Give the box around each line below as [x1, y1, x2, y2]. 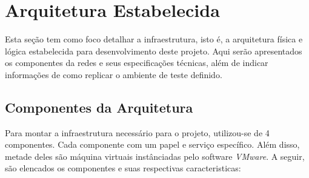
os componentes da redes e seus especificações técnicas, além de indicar [5, 56, 268, 69]
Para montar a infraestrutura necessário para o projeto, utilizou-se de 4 [5, 126, 270, 139]
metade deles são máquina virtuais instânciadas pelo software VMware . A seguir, [5, 150, 305, 162]
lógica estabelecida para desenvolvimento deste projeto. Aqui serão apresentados [5, 44, 302, 57]
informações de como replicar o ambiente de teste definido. [5, 68, 222, 81]
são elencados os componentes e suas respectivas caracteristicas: [5, 162, 241, 174]
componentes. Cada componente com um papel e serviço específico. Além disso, [5, 138, 300, 151]
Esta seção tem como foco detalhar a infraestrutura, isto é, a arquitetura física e [5, 33, 303, 45]
